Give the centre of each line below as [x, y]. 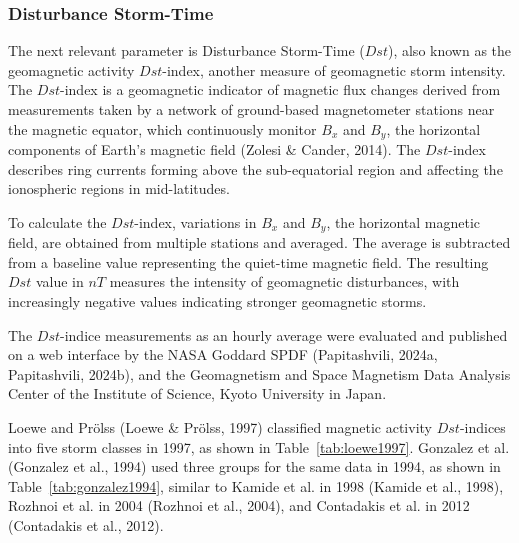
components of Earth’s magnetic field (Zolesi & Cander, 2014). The [214, 149]
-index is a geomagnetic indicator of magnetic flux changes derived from [280, 89]
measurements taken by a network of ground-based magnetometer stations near [251, 109]
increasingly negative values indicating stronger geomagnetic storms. [217, 301]
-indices [482, 427]
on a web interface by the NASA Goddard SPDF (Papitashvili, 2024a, [223, 354]
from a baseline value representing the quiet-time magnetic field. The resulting [248, 261]
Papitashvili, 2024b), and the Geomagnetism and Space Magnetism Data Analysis [259, 373]
